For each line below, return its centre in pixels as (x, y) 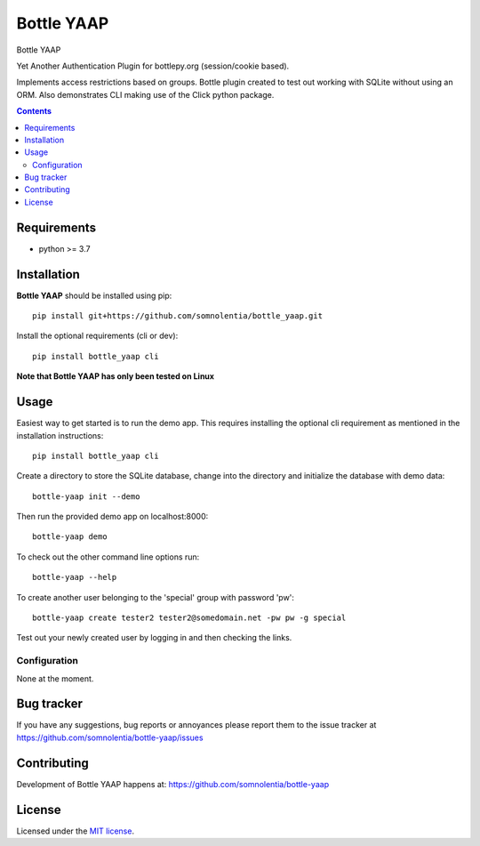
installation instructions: (60, 435)
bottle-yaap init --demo (86, 496)
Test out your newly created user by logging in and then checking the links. (154, 638)
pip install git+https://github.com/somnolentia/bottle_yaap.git (178, 316)
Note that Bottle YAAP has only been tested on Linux (116, 376)
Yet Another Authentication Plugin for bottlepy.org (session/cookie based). (153, 66)
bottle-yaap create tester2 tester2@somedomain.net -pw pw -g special (189, 618)
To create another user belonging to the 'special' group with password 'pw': (156, 597)
